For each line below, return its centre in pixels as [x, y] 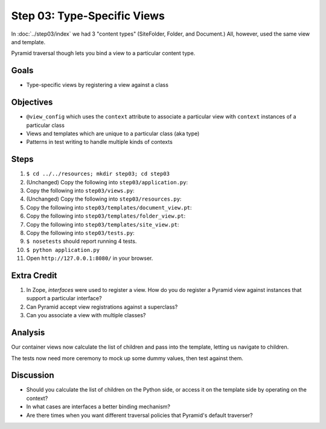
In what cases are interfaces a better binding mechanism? [98, 407]
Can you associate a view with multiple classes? [86, 315]
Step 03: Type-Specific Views [88, 16]
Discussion [33, 376]
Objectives [32, 102]
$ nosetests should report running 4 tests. [81, 241]
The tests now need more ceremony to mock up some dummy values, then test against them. [127, 358]
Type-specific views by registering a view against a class [97, 85]
